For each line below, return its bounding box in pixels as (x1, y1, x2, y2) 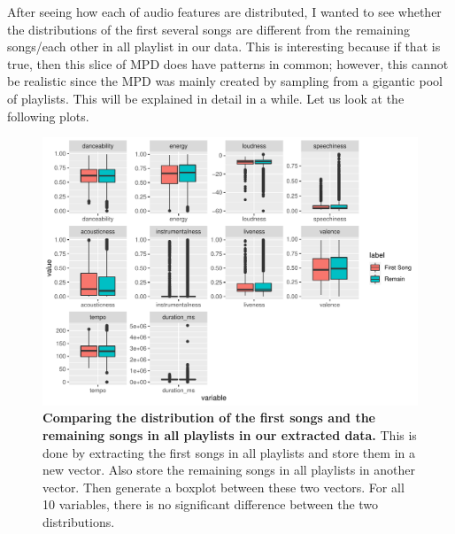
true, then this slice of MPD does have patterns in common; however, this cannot (7, 54, 449, 73)
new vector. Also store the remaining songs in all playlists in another (42, 460, 415, 479)
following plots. (7, 106, 89, 125)
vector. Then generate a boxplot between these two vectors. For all (42, 477, 405, 496)
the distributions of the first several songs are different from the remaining (7, 19, 410, 38)
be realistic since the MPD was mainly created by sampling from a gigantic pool (7, 72, 443, 90)
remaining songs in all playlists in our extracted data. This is (42, 426, 417, 445)
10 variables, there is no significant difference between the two (42, 495, 379, 514)
